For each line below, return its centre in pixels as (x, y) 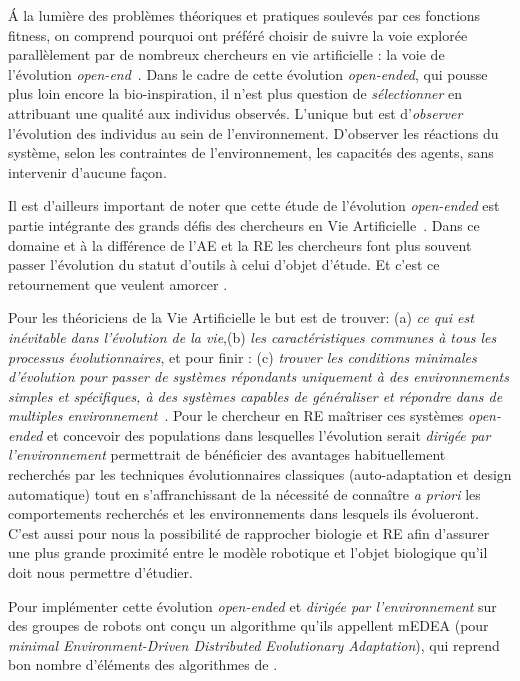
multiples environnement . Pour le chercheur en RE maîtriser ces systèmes (236, 415)
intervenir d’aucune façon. (87, 171)
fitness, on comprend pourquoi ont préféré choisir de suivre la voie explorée (238, 34)
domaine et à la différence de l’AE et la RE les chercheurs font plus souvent (240, 244)
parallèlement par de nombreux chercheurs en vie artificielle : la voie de (226, 54)
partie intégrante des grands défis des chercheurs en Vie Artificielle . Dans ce (244, 224)
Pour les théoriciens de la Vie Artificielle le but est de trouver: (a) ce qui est (241, 317)
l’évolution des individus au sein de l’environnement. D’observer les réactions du (253, 132)
